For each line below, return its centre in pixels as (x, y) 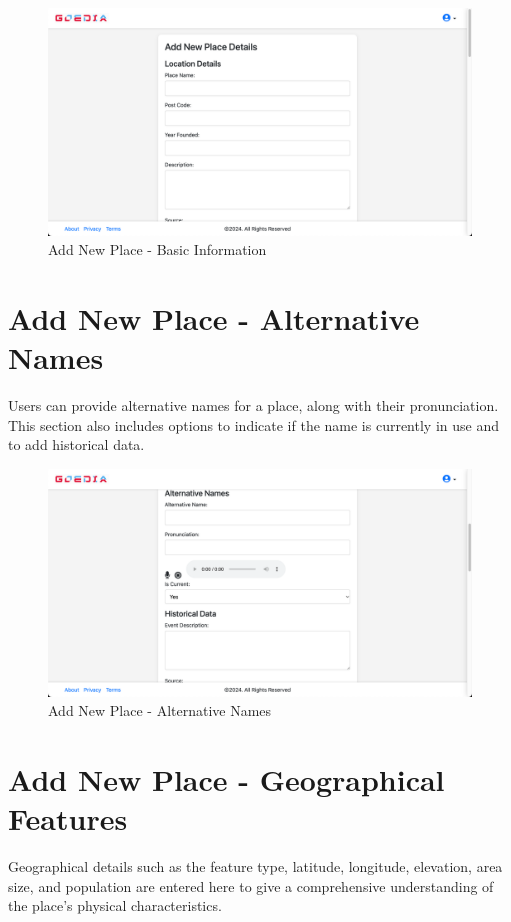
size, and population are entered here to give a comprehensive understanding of (251, 885)
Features (68, 818)
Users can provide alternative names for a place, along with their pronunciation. (253, 405)
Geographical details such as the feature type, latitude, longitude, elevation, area (255, 866)
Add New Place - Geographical (226, 779)
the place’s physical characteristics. (115, 905)
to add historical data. (76, 444)
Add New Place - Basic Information (157, 249)
